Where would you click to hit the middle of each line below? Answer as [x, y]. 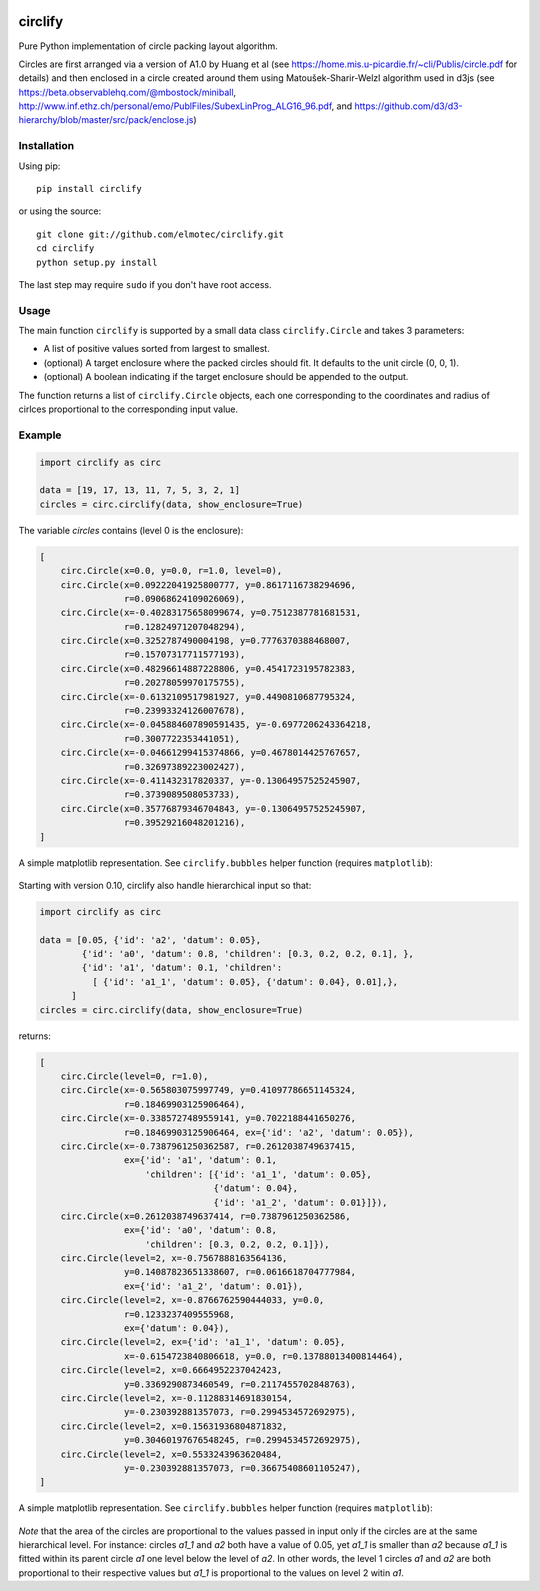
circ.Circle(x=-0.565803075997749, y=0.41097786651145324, [208, 1090]
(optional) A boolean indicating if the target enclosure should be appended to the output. [226, 377]
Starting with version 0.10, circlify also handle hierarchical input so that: [165, 885]
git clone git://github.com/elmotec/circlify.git [160, 234]
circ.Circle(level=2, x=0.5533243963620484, [171, 1454]
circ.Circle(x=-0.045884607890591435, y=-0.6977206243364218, [216, 724]
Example [40, 435]
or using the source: [60, 211]
